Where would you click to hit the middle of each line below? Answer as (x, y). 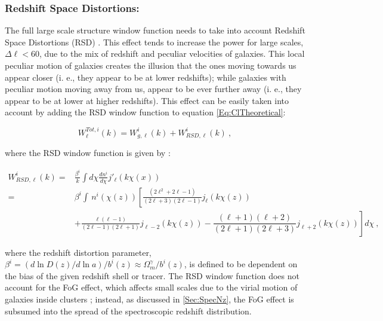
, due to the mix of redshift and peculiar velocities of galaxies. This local (172, 53)
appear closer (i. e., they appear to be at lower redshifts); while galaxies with (146, 77)
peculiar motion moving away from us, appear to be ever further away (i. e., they (153, 89)
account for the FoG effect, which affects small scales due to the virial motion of (151, 287)
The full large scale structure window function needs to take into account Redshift (155, 30)
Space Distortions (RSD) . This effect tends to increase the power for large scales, (154, 42)
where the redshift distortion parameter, (78, 252)
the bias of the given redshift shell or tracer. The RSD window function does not (152, 275)
